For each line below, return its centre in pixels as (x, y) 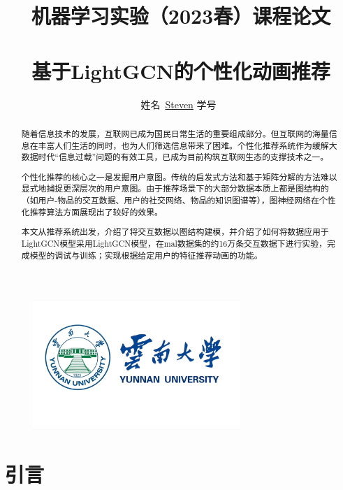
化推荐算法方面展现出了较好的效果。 (92, 211)
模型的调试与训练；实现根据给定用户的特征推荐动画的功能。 (146, 255)
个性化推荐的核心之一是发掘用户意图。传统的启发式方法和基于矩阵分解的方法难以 (179, 176)
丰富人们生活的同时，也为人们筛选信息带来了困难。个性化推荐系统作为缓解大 (188, 145)
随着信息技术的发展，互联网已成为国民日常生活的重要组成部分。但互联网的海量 (175, 133)
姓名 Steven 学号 (178, 104)
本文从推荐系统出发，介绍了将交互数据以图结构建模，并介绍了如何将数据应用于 (175, 232)
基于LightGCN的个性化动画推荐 (181, 70)
